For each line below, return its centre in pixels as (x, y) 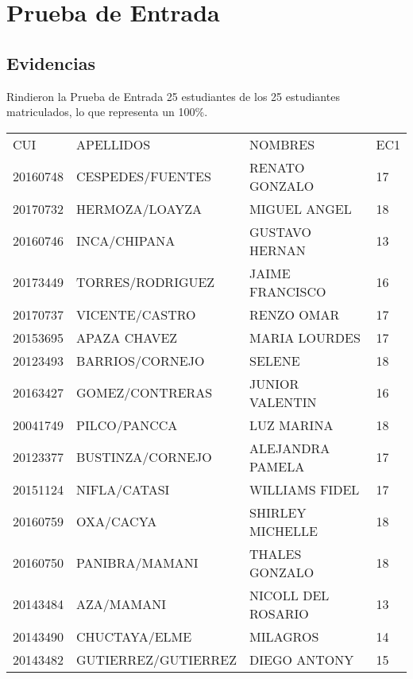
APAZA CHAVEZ (127, 337)
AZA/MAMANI (121, 604)
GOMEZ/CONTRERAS (145, 393)
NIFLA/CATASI (123, 489)
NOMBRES (282, 144)
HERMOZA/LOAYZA (139, 208)
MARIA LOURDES (305, 337)
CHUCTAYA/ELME (134, 636)
